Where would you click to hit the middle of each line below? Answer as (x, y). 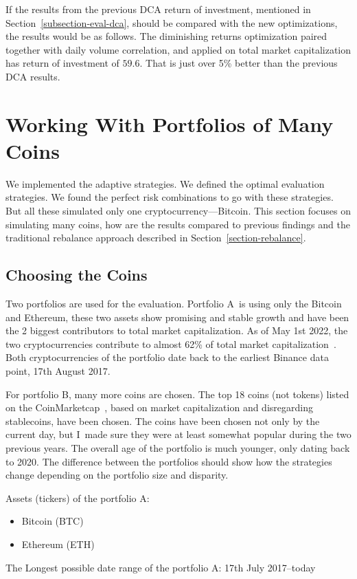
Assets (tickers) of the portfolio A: (78, 498)
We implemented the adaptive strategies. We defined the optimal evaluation (165, 183)
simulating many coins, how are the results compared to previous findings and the (178, 224)
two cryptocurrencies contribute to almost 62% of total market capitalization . (171, 343)
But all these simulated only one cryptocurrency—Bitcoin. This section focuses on (178, 211)
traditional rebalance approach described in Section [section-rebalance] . (156, 238)
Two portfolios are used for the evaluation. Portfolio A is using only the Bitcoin (174, 304)
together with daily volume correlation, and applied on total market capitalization (178, 49)
